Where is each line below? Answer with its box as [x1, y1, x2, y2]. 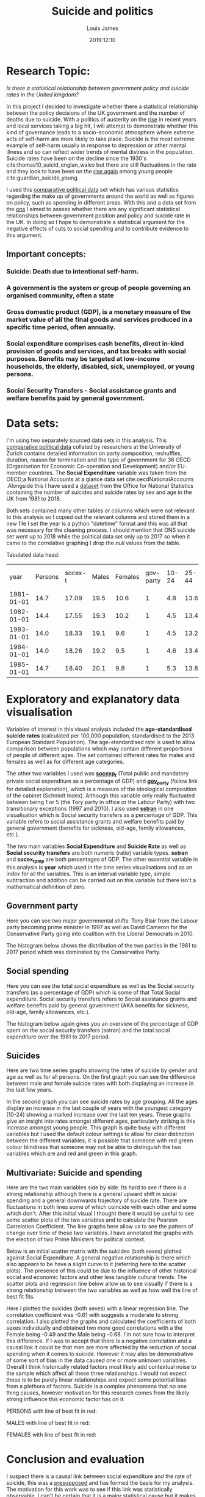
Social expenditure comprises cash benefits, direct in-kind [6, 339, 184, 347]
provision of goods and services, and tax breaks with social [6, 347, 186, 355]
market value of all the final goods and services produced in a [6, 315, 193, 324]
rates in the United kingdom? [6, 90, 79, 98]
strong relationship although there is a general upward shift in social [6, 1191, 177, 1198]
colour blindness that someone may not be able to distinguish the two [6, 1144, 182, 1151]
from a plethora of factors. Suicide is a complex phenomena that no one [6, 1383, 187, 1390]
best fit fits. [6, 1293, 35, 1300]
